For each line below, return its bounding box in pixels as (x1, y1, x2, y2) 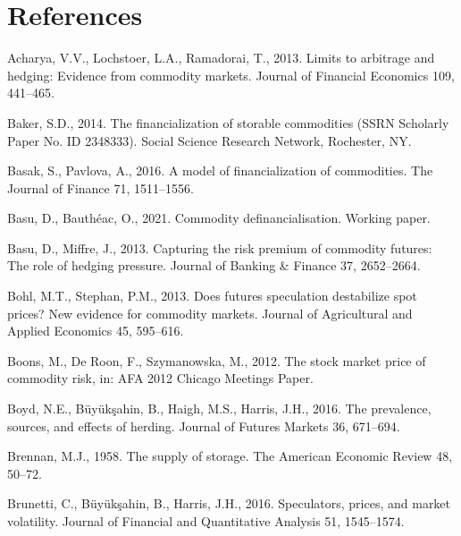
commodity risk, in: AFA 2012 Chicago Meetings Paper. (7, 369, 314, 387)
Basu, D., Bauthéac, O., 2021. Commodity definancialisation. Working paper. (7, 208, 431, 227)
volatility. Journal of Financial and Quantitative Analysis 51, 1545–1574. (7, 512, 405, 530)
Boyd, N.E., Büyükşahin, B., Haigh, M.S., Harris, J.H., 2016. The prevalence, (7, 399, 432, 418)
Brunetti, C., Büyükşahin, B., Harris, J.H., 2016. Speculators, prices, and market (7, 494, 451, 513)
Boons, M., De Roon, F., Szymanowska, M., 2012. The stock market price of (7, 351, 426, 370)
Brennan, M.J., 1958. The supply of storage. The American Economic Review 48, (7, 447, 453, 465)
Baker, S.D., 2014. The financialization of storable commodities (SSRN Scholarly (7, 113, 449, 132)
